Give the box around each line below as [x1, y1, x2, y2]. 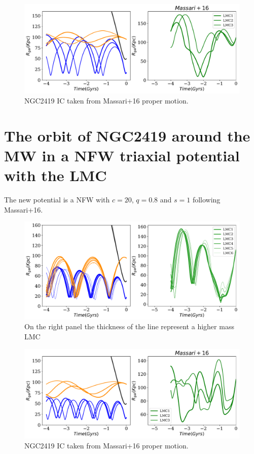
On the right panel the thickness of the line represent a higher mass [24, 321, 234, 332]
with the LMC [4, 165, 107, 186]
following [192, 194, 221, 205]
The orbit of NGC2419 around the [4, 125, 250, 146]
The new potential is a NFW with [4, 194, 110, 205]
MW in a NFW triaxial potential [4, 145, 240, 165]
